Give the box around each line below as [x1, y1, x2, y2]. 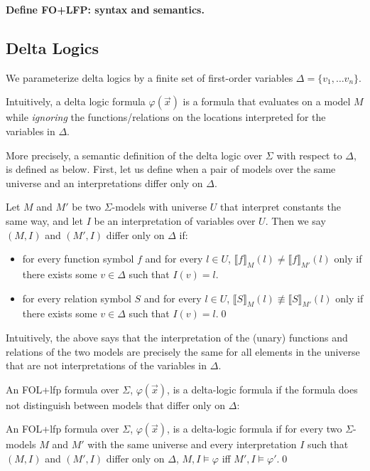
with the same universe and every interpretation [87, 437, 297, 452]
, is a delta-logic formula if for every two [167, 421, 342, 436]
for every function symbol [22, 251, 134, 266]
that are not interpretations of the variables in [6, 358, 207, 373]
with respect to [276, 147, 342, 162]
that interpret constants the [220, 199, 341, 214]
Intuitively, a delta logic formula [6, 94, 146, 109]
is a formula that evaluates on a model [183, 94, 351, 109]
